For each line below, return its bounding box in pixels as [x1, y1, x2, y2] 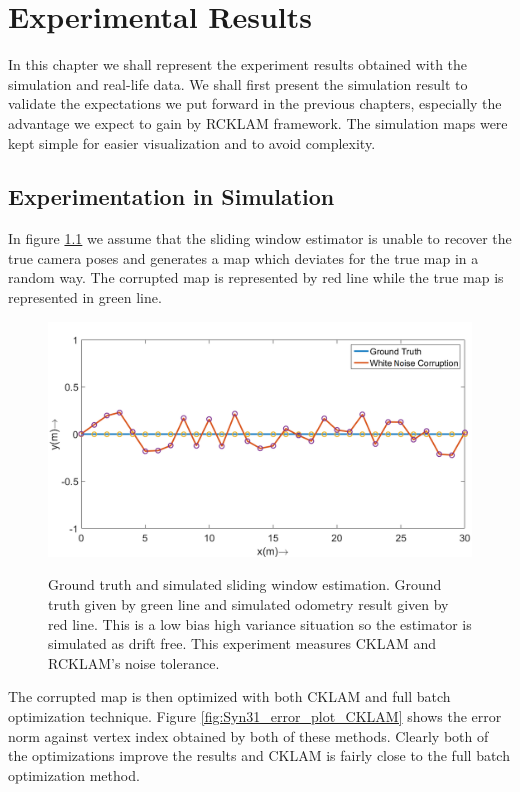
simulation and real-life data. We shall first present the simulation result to [8, 73, 468, 94]
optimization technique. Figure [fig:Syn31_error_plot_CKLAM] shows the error [8, 706, 502, 727]
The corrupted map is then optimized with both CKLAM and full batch [8, 686, 451, 707]
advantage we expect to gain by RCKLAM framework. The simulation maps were [8, 112, 508, 133]
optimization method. [8, 764, 140, 785]
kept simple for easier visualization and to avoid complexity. [8, 132, 376, 153]
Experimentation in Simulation [8, 181, 335, 212]
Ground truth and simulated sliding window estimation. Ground [48, 574, 442, 595]
